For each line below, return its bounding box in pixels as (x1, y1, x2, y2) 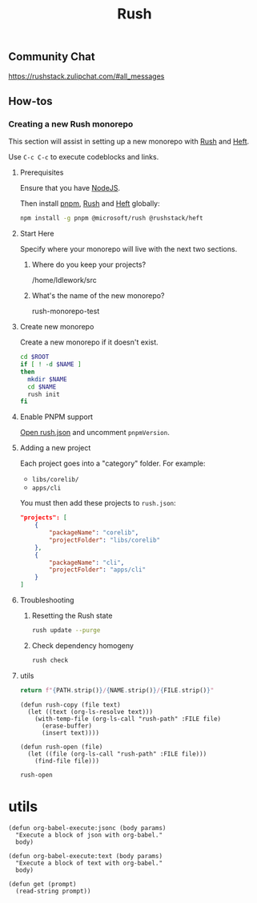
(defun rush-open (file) (19, 743, 103, 751)
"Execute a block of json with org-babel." (15, 831, 163, 839)
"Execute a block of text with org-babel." (15, 859, 163, 867)
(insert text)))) (41, 728, 100, 737)
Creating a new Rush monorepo (8, 118, 134, 129)
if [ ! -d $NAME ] (19, 361, 82, 369)
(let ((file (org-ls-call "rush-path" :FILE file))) (27, 750, 207, 758)
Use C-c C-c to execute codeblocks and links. (8, 152, 159, 162)
